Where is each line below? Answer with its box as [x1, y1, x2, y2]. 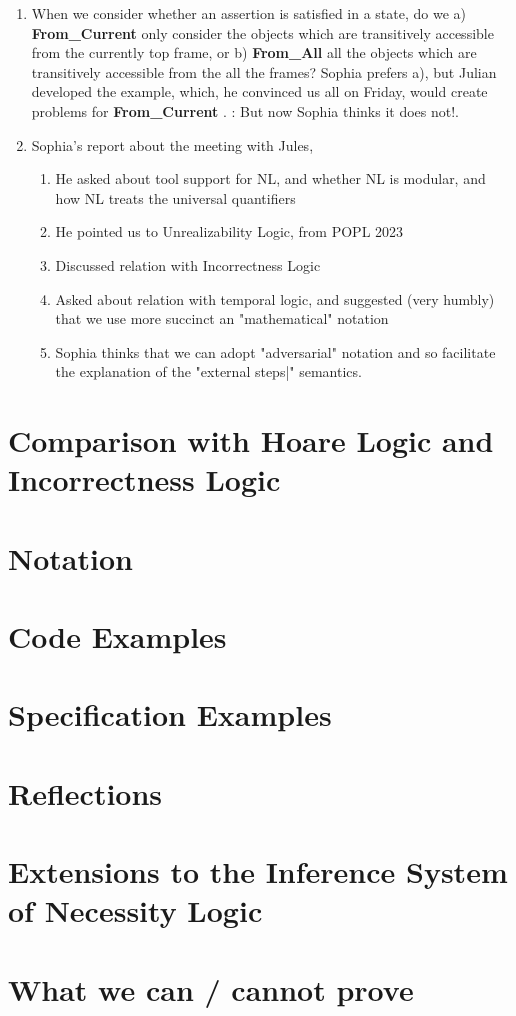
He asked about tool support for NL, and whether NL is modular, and [55, 168, 486, 189]
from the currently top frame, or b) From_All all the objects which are [31, 42, 477, 63]
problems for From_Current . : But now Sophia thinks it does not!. [31, 100, 459, 121]
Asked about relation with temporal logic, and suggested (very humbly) [55, 288, 495, 309]
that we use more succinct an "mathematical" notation [55, 308, 389, 329]
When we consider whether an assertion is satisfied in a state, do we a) [31, 3, 467, 23]
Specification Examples [8, 694, 332, 735]
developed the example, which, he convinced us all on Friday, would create [31, 81, 488, 102]
